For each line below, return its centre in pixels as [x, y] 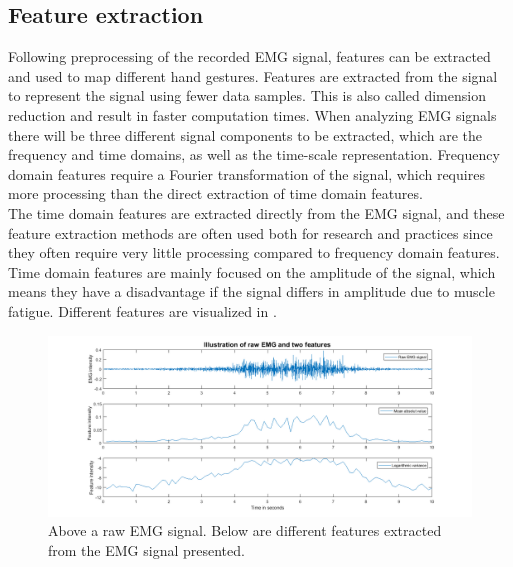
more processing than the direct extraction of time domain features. [215, 193]
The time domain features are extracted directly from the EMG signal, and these [256, 212]
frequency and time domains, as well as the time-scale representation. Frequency [254, 154]
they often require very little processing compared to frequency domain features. [254, 252]
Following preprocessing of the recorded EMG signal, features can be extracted [249, 56]
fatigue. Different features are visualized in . [142, 310]
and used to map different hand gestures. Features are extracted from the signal [253, 75]
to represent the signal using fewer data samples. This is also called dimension [247, 95]
